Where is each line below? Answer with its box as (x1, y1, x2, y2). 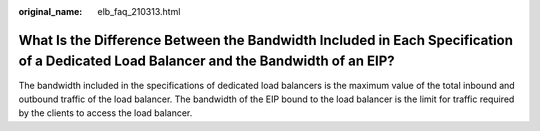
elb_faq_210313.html (97, 6, 181, 17)
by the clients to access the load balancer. (18, 107, 193, 119)
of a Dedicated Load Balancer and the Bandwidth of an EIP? (18, 53, 395, 70)
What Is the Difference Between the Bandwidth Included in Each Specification (18, 31, 514, 49)
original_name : (18, 6, 83, 17)
